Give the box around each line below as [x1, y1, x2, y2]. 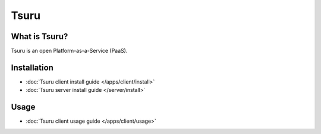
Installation [11, 62, 53, 72]
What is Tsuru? [11, 31, 68, 42]
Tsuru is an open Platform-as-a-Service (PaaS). [11, 47, 128, 55]
